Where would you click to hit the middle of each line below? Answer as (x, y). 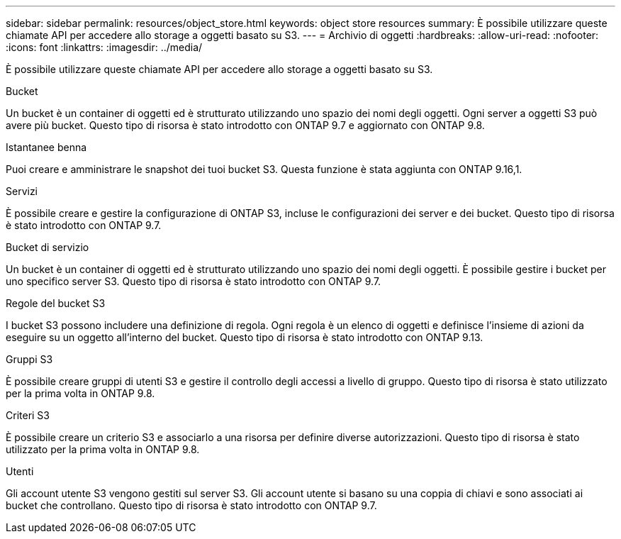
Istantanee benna (46, 147)
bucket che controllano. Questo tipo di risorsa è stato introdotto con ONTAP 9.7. (191, 505)
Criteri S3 (28, 415)
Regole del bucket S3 (56, 303)
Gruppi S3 (29, 359)
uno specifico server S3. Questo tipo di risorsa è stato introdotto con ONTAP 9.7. (194, 281)
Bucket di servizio (47, 247)
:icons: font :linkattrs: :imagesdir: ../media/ (104, 47)
